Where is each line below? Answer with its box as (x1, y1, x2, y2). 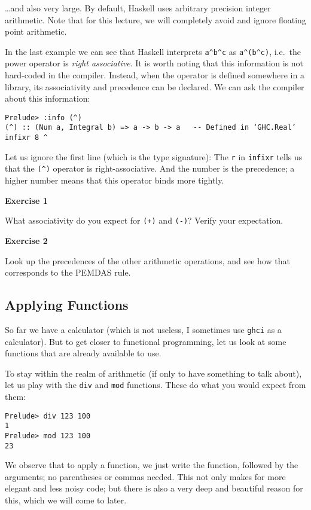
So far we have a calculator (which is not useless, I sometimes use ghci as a (5, 323, 282, 335)
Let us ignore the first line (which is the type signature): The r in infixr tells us (5, 150, 303, 163)
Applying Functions (5, 295, 129, 314)
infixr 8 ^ (5, 133, 48, 142)
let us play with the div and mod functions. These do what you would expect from (5, 378, 306, 391)
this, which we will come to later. (5, 494, 127, 506)
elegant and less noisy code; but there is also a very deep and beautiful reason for (5, 482, 303, 494)
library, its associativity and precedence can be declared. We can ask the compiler (5, 80, 304, 93)
